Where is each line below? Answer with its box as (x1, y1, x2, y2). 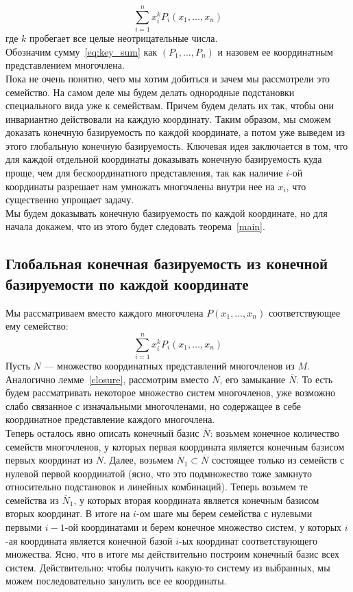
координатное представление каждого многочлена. (5, 412, 215, 426)
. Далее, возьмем (103, 453, 173, 467)
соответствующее (268, 305, 341, 319)
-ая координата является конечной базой (5, 533, 173, 547)
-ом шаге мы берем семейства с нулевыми (136, 506, 313, 521)
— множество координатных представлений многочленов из (44, 358, 295, 372)
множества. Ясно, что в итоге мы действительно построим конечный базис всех (5, 547, 340, 561)
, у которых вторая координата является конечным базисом (73, 492, 319, 507)
